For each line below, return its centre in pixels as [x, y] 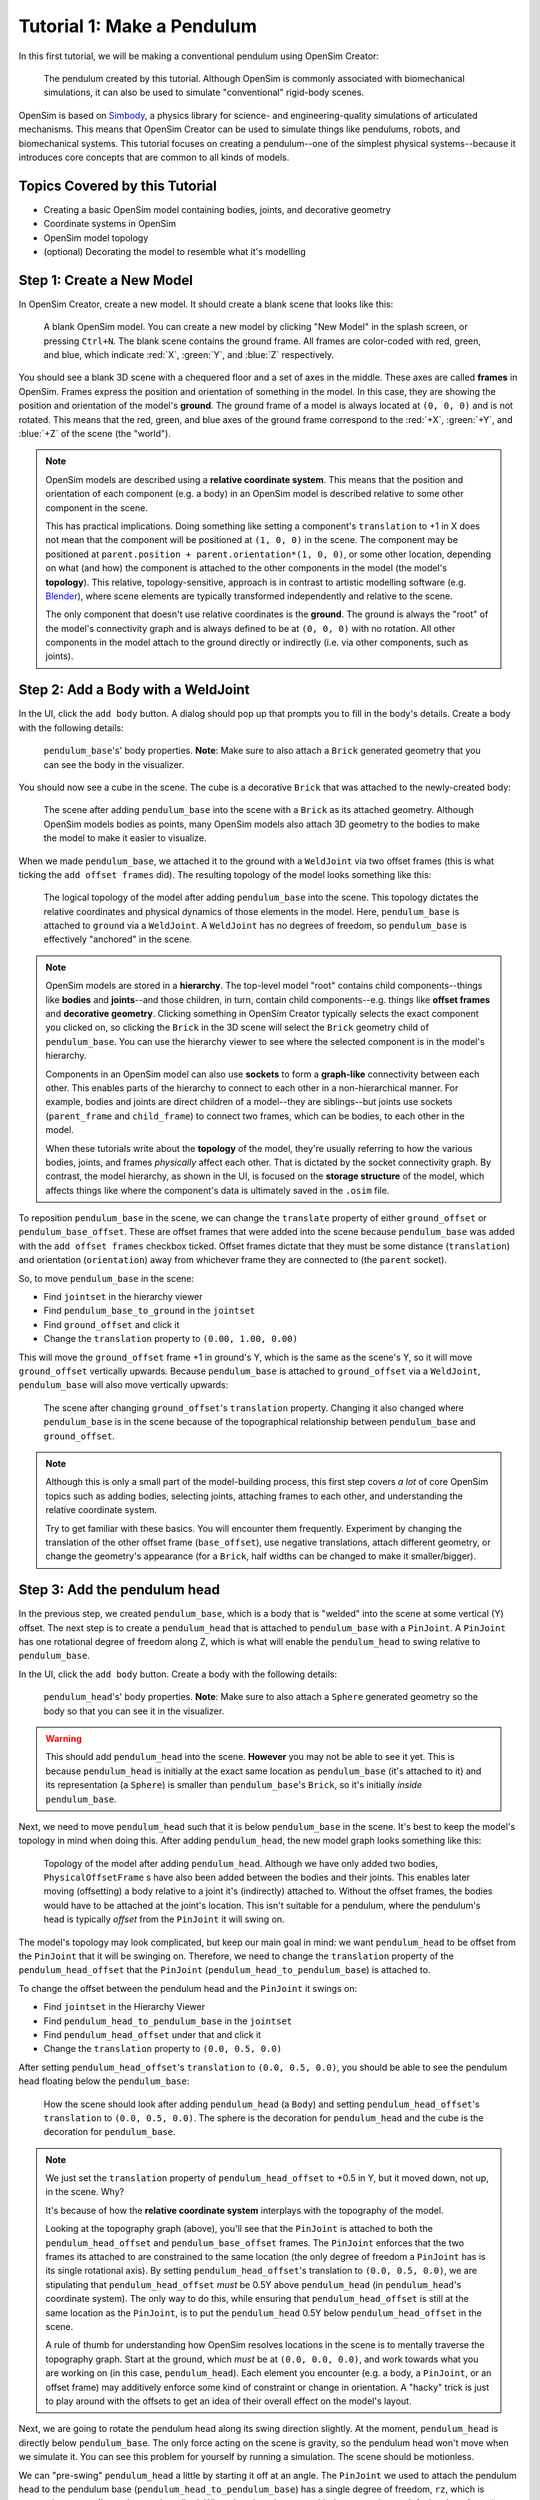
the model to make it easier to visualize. [125, 838]
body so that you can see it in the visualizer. [134, 1711]
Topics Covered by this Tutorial [117, 185]
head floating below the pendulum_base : [104, 2081]
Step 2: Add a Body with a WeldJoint [134, 690]
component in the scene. [97, 507]
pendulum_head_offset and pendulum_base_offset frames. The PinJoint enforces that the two [255, 2242]
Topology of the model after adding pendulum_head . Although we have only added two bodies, [241, 1863]
